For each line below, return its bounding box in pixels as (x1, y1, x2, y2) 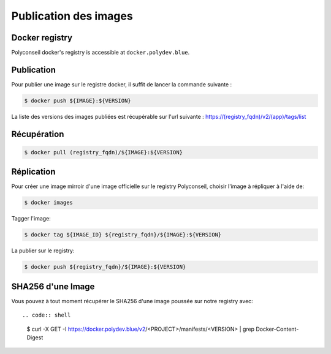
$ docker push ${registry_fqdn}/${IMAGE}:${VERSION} (24, 263, 186, 271)
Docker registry (11, 32, 73, 43)
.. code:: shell (22, 312, 71, 318)
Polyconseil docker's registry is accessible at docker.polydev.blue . (11, 49, 190, 56)
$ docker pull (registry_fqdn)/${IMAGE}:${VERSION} (24, 149, 183, 156)
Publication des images (11, 9, 133, 23)
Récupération (11, 129, 64, 139)
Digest (26, 334, 44, 341)
